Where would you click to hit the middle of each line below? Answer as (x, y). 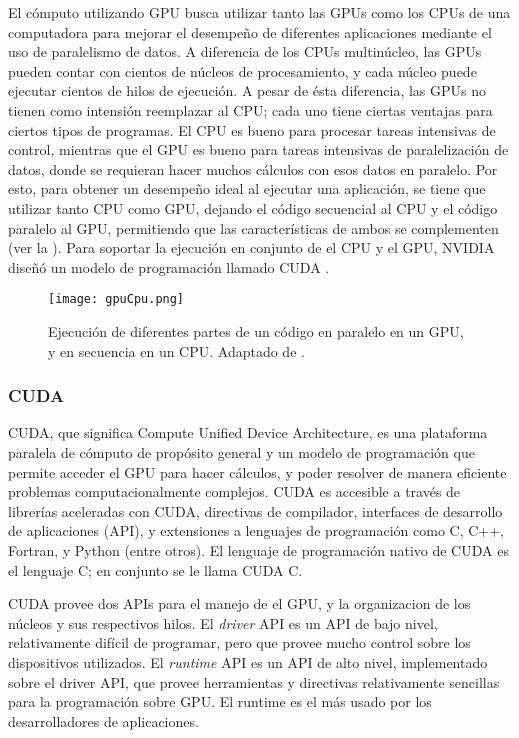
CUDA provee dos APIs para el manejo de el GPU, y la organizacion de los (239, 603)
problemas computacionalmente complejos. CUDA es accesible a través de (234, 491)
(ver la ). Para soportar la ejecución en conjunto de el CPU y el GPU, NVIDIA (251, 247)
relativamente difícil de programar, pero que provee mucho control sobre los (239, 642)
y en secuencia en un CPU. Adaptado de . (176, 350)
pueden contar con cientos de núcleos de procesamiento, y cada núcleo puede (242, 70)
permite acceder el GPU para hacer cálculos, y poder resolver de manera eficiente (257, 471)
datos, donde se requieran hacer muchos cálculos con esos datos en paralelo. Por (253, 168)
